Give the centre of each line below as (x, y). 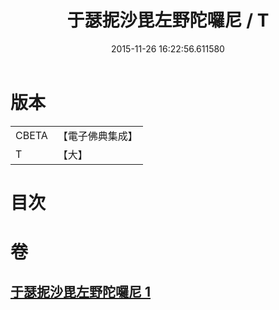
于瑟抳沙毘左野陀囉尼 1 (81, 292)
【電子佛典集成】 (97, 136)
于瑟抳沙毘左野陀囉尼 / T (168, 20)
